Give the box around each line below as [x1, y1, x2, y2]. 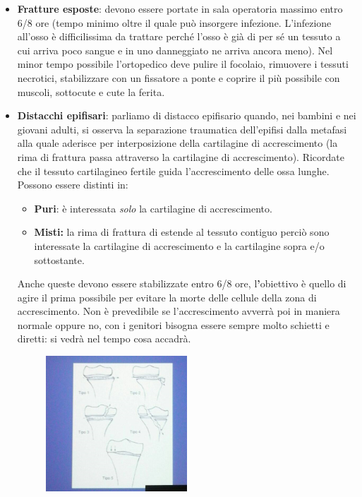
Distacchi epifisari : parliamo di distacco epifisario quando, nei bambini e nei [17, 108, 356, 123]
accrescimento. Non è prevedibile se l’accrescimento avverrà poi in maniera [17, 304, 340, 318]
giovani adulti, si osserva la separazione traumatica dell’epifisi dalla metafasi [17, 121, 347, 136]
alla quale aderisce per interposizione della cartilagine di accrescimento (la [17, 136, 338, 150]
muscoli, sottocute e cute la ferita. [17, 84, 165, 99]
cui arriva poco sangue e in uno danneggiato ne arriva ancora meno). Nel [17, 42, 333, 57]
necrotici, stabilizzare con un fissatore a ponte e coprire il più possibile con [17, 70, 340, 85]
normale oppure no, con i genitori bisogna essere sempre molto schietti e [17, 317, 330, 332]
